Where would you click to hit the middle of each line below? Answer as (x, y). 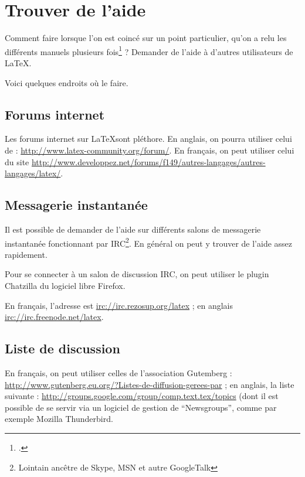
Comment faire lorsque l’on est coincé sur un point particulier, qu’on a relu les (146, 38)
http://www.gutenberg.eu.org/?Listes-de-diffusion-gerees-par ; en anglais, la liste (150, 384)
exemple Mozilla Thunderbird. (59, 419)
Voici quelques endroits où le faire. (67, 82)
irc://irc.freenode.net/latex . (54, 317)
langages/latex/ (33, 173)
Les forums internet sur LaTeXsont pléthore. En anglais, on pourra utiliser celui (148, 139)
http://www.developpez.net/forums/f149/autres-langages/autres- (148, 161)
